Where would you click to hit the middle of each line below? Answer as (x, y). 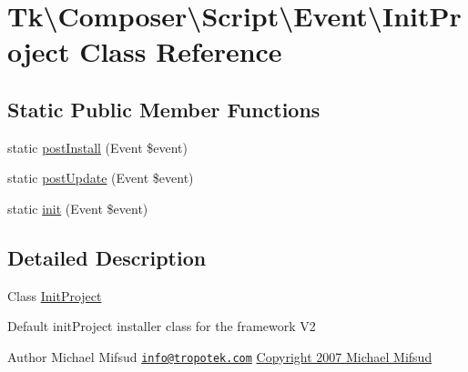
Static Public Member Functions (164, 109)
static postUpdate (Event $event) (101, 178)
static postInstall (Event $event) (97, 147)
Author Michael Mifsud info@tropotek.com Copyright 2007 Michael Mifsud (220, 356)
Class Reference (181, 51)
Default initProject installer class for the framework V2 (162, 326)
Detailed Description (107, 257)
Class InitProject (55, 295)
